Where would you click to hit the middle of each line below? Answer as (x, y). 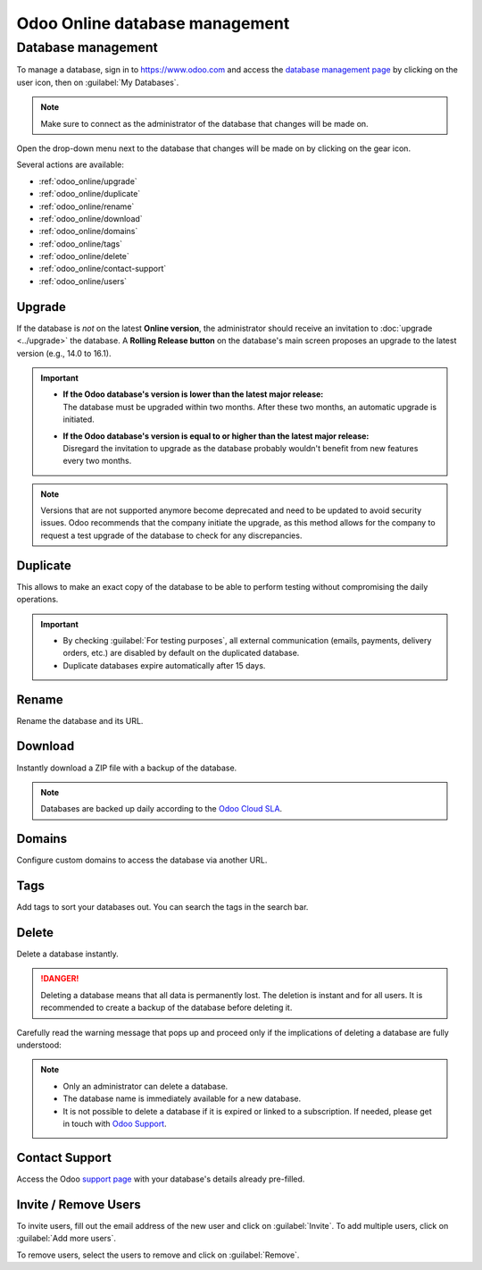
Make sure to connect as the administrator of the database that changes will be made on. (205, 123)
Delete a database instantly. (68, 954)
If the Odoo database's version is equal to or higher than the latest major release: (216, 436)
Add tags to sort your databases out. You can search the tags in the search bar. (162, 907)
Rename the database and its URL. (80, 720)
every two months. (97, 461)
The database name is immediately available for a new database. (182, 1098)
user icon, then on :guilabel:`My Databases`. (98, 82)
